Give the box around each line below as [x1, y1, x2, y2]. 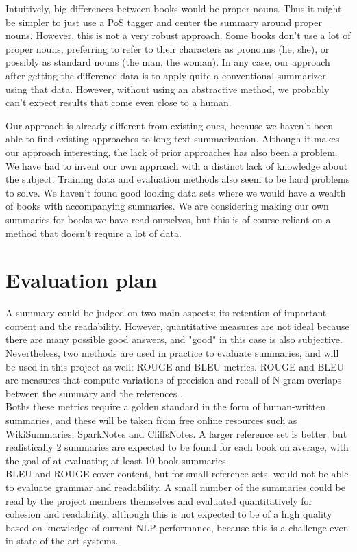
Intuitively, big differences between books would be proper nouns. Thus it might [5, 1, 342, 15]
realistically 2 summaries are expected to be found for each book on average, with [5, 440, 349, 454]
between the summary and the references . [5, 386, 183, 400]
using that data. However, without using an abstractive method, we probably [5, 81, 330, 96]
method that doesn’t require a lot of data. [5, 225, 182, 240]
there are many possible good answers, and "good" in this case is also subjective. [5, 332, 343, 347]
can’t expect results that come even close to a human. [5, 95, 232, 110]
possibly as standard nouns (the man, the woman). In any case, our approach [5, 55, 330, 69]
